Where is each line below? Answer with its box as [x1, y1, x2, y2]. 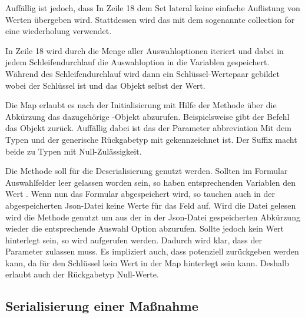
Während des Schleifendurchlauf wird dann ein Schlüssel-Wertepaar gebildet [5, 67, 280, 79]
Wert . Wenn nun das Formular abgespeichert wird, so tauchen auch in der [5, 188, 276, 200]
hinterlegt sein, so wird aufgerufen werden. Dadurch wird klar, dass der [5, 233, 263, 246]
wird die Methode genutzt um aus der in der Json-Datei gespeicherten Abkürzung [5, 210, 300, 223]
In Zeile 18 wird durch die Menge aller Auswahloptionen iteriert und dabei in [5, 44, 284, 56]
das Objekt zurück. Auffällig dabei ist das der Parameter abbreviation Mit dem [5, 122, 291, 134]
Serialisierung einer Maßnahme [5, 297, 198, 315]
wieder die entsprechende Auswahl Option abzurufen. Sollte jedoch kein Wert [5, 222, 284, 235]
